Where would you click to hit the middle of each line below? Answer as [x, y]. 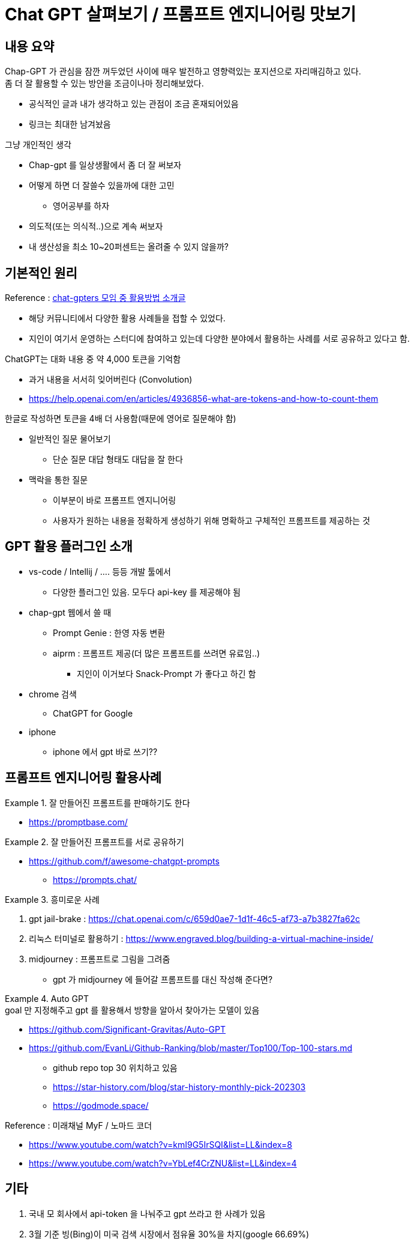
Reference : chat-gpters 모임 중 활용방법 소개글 [95, 298]
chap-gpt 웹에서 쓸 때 [70, 612]
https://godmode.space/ [101, 1105]
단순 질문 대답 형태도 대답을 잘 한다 [118, 460]
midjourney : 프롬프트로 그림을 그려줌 [100, 959]
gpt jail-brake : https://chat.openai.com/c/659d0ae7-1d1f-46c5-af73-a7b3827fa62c [195, 918]
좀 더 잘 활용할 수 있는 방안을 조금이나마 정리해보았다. [104, 83]
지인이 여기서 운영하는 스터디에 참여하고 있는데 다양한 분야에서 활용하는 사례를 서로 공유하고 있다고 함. [219, 339]
